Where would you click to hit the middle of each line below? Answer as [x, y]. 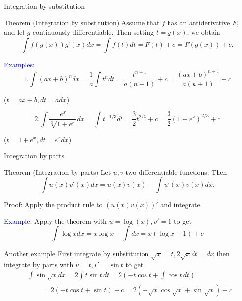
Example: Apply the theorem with [55, 221]
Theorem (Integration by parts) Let [58, 172]
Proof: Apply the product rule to [53, 204]
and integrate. [181, 204]
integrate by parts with [39, 265]
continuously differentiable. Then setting [93, 32]
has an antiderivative [199, 22]
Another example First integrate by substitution [76, 253]
